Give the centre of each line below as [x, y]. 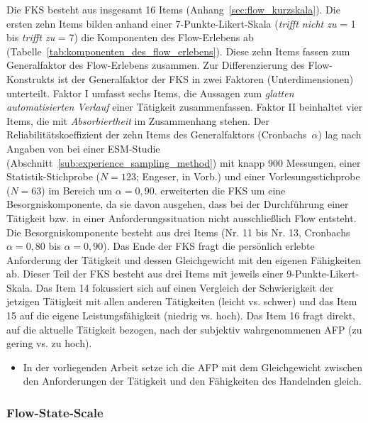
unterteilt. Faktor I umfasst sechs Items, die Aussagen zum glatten [150, 93]
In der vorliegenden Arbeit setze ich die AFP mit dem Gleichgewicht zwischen [193, 367]
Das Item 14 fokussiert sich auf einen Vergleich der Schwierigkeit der [185, 287]
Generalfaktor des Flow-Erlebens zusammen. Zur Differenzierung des [156, 65]
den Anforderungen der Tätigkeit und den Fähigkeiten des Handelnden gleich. [192, 381]
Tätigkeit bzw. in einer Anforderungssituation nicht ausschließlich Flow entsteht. [182, 218]
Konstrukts [30, 78]
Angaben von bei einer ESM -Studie [83, 148]
